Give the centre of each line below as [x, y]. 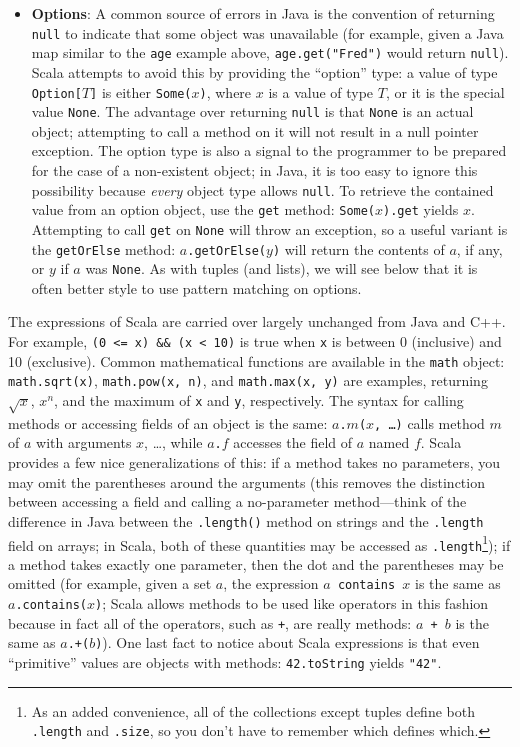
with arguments [84, 442]
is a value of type [321, 91]
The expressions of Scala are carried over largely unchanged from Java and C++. [257, 321]
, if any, [479, 248]
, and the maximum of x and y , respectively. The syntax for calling [259, 400]
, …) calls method [429, 422]
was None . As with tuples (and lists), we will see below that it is [281, 268]
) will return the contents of [358, 248]
